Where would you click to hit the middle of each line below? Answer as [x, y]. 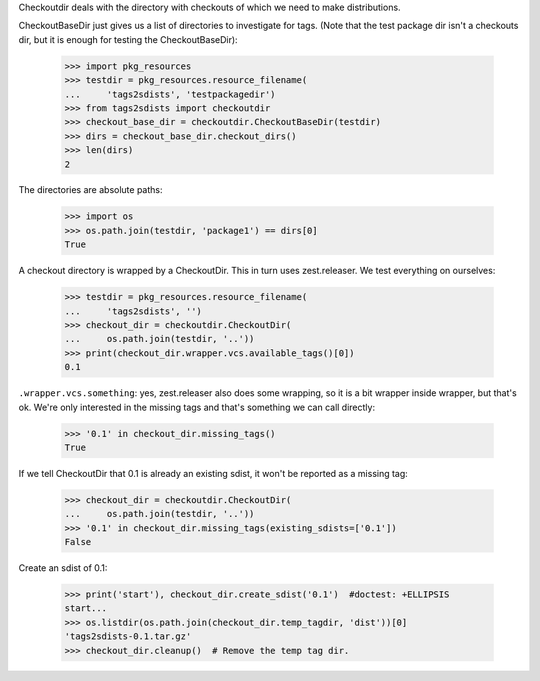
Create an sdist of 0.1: [63, 568]
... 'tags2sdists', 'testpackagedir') [170, 94]
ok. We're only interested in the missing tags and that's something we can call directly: [196, 407]
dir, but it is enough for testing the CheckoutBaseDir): [128, 39]
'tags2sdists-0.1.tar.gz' [128, 636]
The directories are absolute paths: [90, 190]
